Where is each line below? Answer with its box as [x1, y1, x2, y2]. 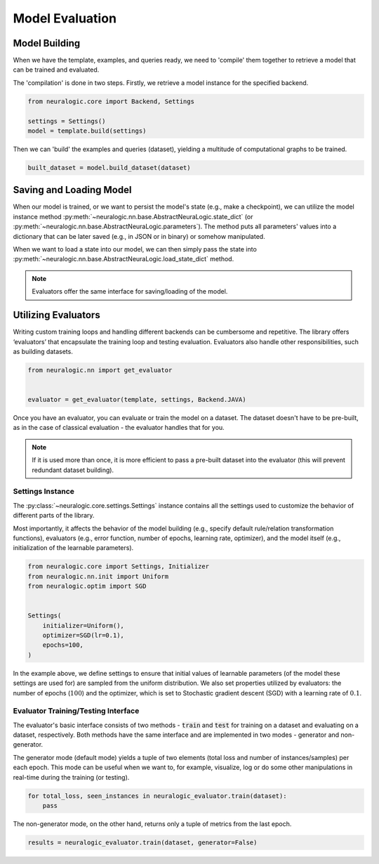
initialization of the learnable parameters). [13, 544, 134, 552]
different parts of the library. [13, 511, 95, 520]
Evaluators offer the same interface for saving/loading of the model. [32, 287, 228, 296]
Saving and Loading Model [13, 184, 132, 196]
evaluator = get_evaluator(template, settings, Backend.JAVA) [27, 395, 246, 404]
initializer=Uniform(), [42, 622, 124, 629]
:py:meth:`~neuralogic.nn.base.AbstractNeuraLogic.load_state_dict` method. [13, 255, 234, 263]
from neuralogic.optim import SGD [27, 582, 147, 590]
